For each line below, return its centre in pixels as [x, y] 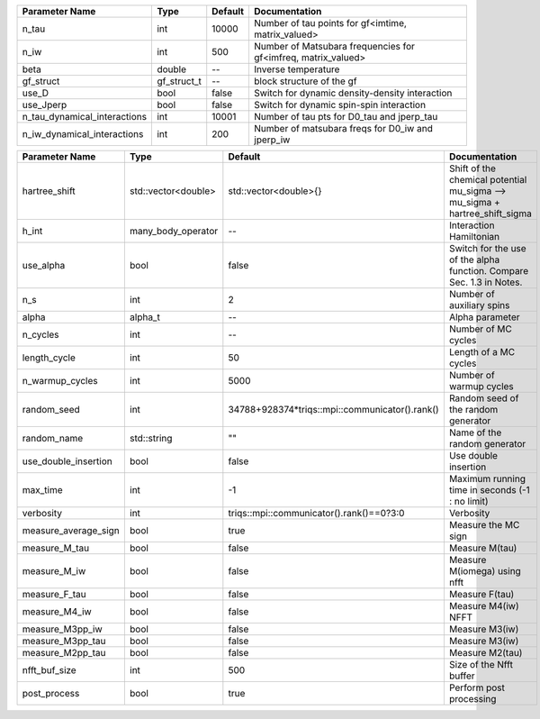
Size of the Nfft [481, 664]
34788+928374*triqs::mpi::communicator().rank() [334, 410]
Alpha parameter [485, 317]
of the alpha [474, 259]
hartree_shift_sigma [490, 214]
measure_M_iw [54, 571]
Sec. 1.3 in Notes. [486, 282]
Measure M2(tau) [486, 653]
